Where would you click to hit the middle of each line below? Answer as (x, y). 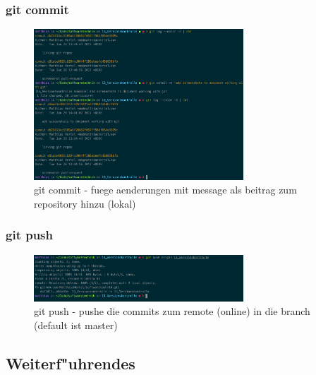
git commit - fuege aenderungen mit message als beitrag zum (165, 190)
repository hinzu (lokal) (85, 203)
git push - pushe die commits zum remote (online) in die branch (172, 311)
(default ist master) (76, 325)
